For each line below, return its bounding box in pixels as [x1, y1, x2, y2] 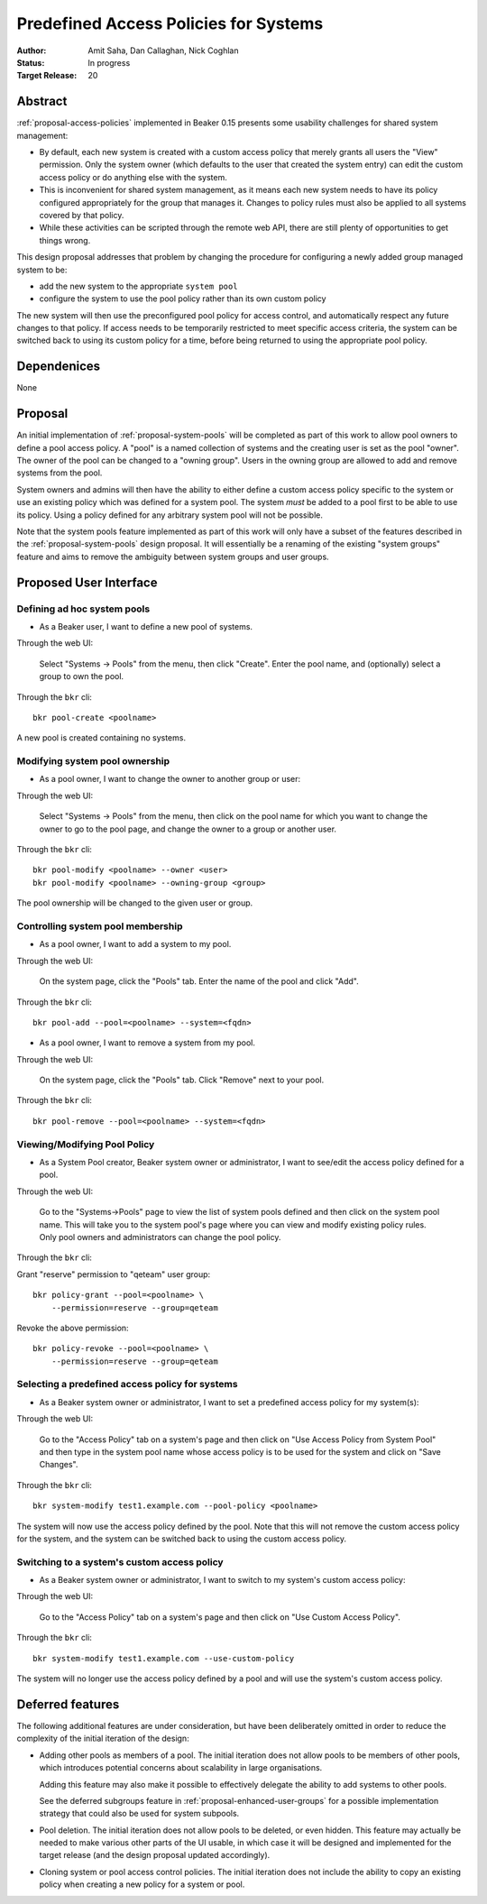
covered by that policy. [39, 209, 124, 220]
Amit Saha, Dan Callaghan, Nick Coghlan [87, 45, 239, 56]
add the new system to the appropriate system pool [39, 281, 238, 291]
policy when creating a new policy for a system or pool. [39, 1879, 245, 1890]
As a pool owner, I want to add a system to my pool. [39, 939, 232, 950]
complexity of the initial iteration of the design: [16, 1733, 189, 1744]
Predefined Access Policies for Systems [16, 14, 324, 33]
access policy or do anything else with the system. [39, 171, 227, 182]
